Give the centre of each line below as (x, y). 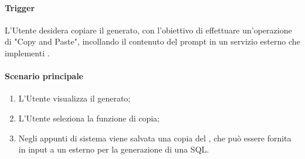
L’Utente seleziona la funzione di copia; (89, 118)
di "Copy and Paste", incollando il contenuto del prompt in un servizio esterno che (152, 41)
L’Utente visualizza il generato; (74, 98)
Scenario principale (44, 76)
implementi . (27, 53)
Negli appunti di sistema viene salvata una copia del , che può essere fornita (155, 138)
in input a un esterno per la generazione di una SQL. (114, 149)
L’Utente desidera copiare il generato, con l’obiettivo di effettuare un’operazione (148, 30)
